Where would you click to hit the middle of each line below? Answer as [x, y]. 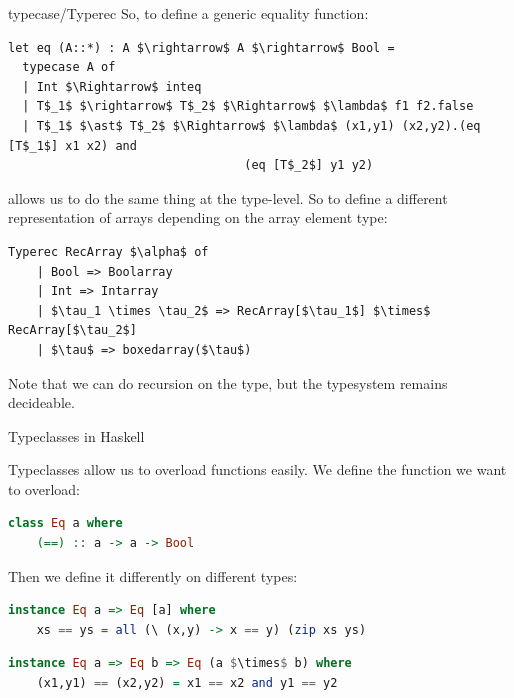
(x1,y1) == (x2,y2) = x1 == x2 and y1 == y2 [187, 683]
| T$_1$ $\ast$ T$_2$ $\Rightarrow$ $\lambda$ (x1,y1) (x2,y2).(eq [251, 125]
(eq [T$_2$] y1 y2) [309, 165]
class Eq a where [65, 523]
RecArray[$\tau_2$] [72, 330]
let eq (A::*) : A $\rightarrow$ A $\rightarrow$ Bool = [201, 47]
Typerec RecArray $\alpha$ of [108, 251]
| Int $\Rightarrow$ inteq [112, 86]
